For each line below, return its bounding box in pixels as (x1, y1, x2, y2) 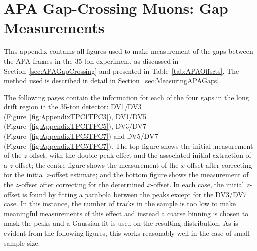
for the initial (4, 169, 44, 180)
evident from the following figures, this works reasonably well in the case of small (4, 228, 250, 238)
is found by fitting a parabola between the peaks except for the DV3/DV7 (22, 189, 247, 199)
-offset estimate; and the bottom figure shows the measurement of (49, 169, 249, 180)
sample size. (4, 237, 40, 248)
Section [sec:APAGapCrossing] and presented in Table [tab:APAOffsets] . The (4, 65, 239, 76)
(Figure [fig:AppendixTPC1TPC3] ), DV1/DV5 (4, 111, 147, 121)
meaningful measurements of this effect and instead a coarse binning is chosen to (4, 208, 249, 218)
